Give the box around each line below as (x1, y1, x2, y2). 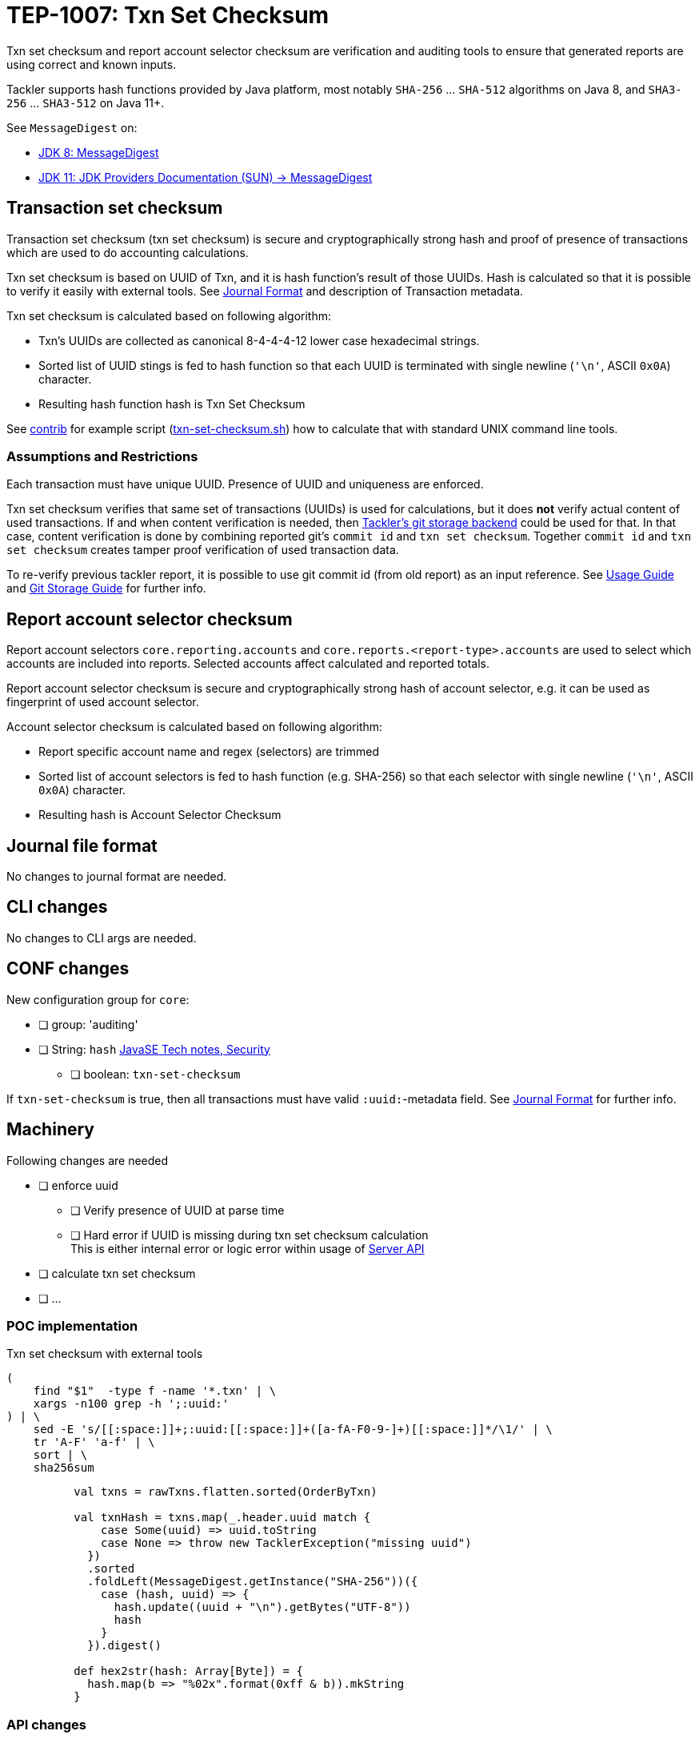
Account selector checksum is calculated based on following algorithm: (6, 720, 383, 734)
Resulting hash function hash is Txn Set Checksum (38, 396, 306, 411)
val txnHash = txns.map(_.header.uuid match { (74, 1511, 371, 1524)
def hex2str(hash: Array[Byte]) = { (74, 1665, 303, 1678)
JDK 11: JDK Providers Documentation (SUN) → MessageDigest (38, 170, 373, 184)
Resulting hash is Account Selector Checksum (38, 808, 282, 822)
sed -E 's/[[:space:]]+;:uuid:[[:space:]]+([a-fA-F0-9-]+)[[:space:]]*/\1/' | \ (33, 1423, 553, 1436)
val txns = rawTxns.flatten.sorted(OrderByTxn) (74, 1485, 377, 1499)
